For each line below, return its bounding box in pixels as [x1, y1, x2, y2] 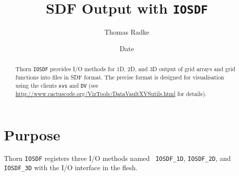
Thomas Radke [104, 27, 150, 37]
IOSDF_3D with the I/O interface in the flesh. [4, 162, 138, 173]
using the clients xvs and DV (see [15, 81, 99, 90]
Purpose [4, 124, 60, 144]
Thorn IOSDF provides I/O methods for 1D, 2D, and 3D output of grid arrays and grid [15, 65, 236, 73]
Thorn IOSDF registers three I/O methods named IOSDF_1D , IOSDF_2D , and [4, 153, 231, 163]
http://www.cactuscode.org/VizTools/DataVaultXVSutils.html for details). [15, 90, 207, 98]
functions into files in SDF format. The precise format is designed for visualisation [15, 73, 224, 81]
